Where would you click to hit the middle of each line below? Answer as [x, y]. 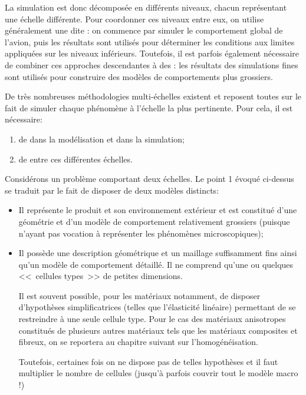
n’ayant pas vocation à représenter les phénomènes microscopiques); [141, 233]
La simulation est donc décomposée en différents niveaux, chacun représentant [146, 7]
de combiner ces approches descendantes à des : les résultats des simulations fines [152, 64]
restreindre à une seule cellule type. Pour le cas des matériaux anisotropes [152, 319]
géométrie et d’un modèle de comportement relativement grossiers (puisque [154, 221]
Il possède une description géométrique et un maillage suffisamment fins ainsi [158, 253]
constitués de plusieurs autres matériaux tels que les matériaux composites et [158, 330]
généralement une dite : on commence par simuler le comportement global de [144, 30]
